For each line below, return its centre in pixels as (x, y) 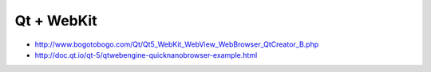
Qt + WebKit (56, 21)
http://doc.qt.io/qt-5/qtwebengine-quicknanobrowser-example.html (146, 55)
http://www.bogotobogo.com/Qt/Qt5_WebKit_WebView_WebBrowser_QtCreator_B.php (177, 44)
